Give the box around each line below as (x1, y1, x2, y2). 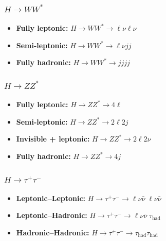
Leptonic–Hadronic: (16, 210, 87, 220)
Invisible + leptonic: (16, 133, 90, 144)
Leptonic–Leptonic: (16, 192, 86, 203)
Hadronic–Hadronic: (16, 227, 89, 237)
